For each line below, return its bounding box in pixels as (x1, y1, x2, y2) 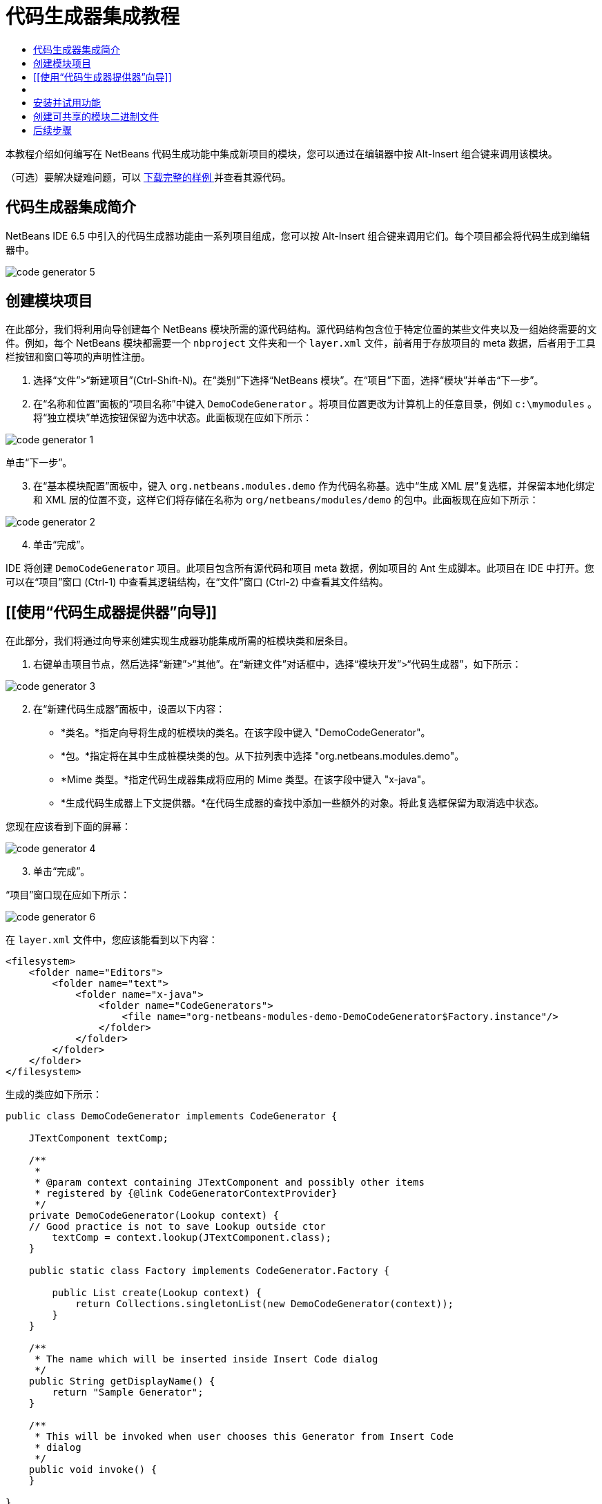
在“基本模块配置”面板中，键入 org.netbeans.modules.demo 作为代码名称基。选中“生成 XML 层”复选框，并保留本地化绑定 (33, 480, 595, 492)
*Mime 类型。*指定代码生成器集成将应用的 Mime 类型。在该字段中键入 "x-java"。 (61, 773, 431, 786)
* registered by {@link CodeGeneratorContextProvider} (35, 1188, 338, 1199)
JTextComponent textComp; (28, 1132, 169, 1144)
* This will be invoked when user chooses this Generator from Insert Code (35, 1431, 454, 1443)
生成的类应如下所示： (6, 1088, 102, 1101)
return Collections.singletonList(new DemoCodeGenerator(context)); (75, 1298, 454, 1310)
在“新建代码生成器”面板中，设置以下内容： (33, 703, 226, 715)
